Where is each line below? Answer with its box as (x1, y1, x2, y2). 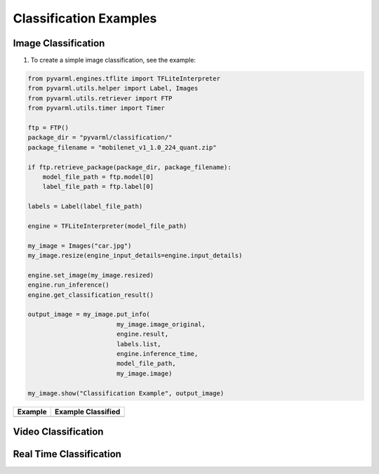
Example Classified (55, 407, 121, 416)
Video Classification (13, 426, 104, 437)
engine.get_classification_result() (27, 291, 154, 298)
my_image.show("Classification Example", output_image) (27, 389, 225, 397)
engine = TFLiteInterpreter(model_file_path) (27, 222, 187, 230)
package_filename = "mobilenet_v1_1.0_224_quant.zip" (27, 143, 217, 151)
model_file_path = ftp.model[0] (42, 173, 154, 180)
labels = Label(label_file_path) (27, 202, 143, 211)
